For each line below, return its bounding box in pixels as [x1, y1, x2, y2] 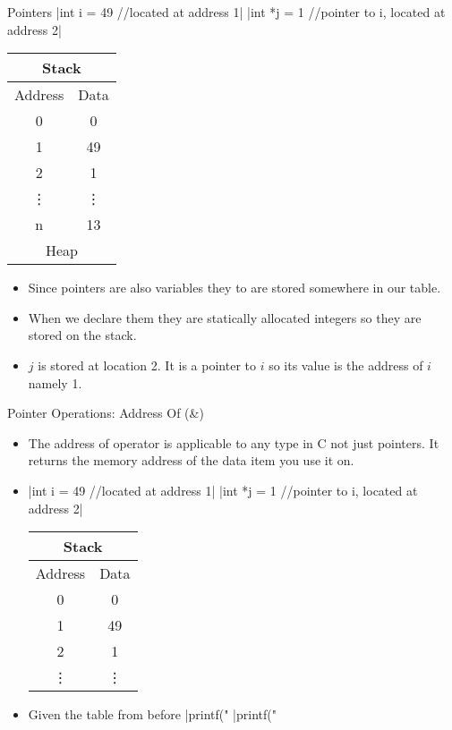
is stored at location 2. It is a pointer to [38, 355, 256, 374]
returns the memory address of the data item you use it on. [28, 451, 354, 470]
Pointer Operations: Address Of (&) [7, 403, 204, 422]
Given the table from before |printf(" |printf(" [28, 705, 277, 724]
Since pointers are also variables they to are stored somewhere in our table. [28, 278, 441, 297]
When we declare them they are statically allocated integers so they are [28, 308, 422, 327]
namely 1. [28, 373, 82, 392]
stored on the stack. [28, 326, 137, 344]
